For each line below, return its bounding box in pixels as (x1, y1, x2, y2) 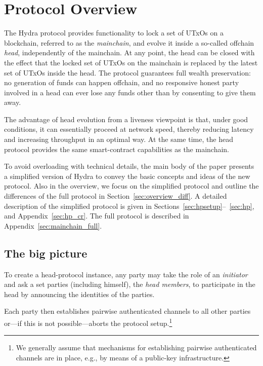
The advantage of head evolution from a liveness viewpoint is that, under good (4, 114, 248, 124)
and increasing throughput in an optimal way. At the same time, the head (4, 134, 233, 144)
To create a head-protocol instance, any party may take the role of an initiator (4, 269, 248, 279)
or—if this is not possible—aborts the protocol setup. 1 (4, 316, 172, 328)
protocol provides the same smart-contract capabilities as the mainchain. (4, 143, 230, 154)
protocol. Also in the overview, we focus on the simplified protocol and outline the (4, 180, 259, 191)
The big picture (4, 245, 87, 261)
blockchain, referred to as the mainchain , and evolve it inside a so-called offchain (4, 37, 254, 48)
